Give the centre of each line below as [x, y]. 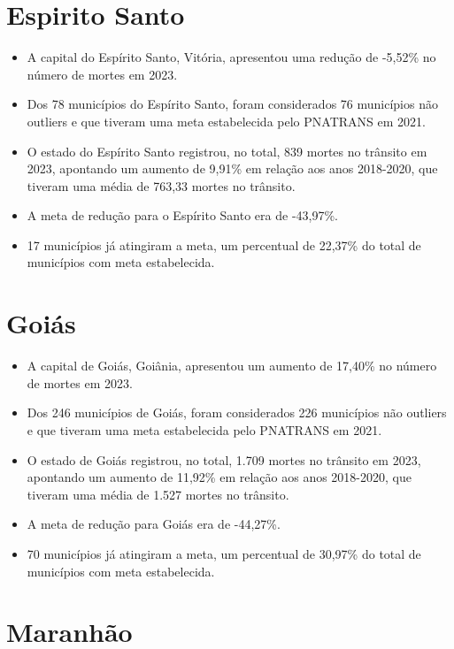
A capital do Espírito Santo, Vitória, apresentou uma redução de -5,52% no [231, 57]
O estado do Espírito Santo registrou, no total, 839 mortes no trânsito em [227, 151]
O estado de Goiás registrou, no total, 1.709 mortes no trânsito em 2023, [224, 459]
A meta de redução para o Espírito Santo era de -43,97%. [182, 215]
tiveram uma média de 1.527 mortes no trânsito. [158, 494]
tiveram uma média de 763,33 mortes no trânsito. [161, 185]
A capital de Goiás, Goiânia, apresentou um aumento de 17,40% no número [232, 366]
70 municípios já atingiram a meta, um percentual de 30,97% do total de [224, 553]
